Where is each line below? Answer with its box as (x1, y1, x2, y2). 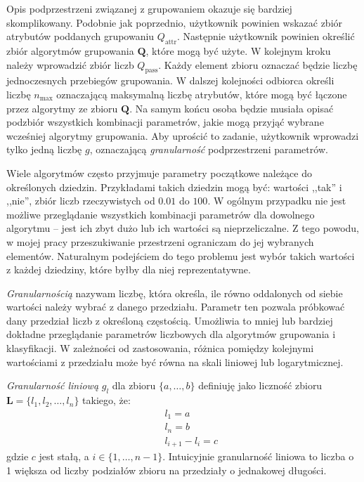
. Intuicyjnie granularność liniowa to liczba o (162, 449, 354, 464)
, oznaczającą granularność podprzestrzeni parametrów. (89, 142, 328, 157)
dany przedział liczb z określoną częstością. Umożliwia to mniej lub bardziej (6, 313, 333, 327)
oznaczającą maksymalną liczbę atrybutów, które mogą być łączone (56, 86, 347, 101)
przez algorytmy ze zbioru (6, 100, 118, 115)
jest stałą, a (39, 449, 89, 464)
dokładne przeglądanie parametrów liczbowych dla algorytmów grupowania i (6, 327, 336, 341)
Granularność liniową (6, 378, 99, 393)
